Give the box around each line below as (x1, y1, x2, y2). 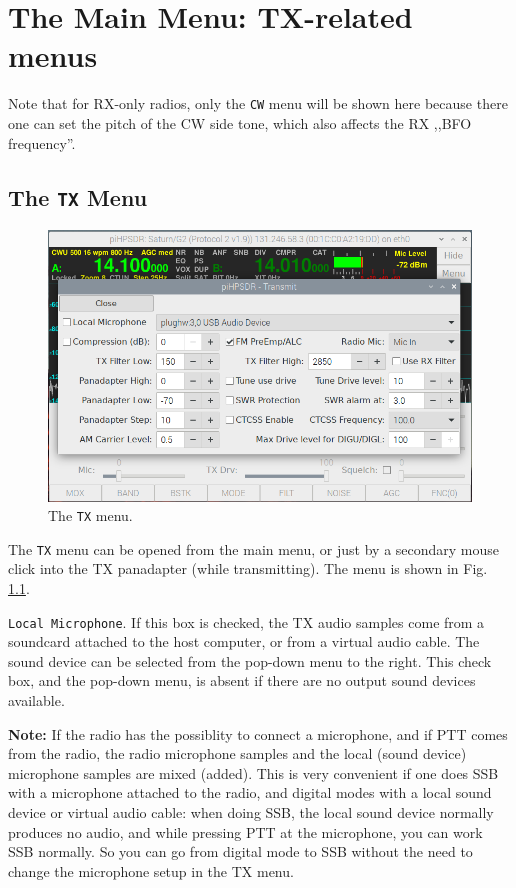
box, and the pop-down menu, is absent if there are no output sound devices (8, 670, 476, 691)
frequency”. (8, 132, 76, 153)
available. (8, 690, 65, 711)
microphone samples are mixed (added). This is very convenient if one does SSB (8, 762, 499, 783)
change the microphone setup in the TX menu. (8, 860, 294, 881)
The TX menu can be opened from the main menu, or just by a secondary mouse (8, 538, 500, 559)
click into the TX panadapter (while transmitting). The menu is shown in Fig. (8, 558, 488, 579)
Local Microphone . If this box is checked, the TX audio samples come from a (8, 611, 485, 632)
